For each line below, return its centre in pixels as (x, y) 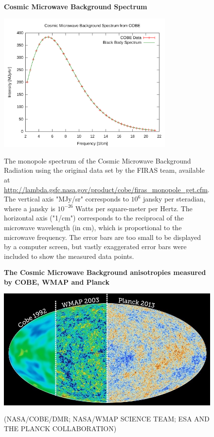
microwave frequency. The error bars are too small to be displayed (102, 237)
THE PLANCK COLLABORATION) (60, 428)
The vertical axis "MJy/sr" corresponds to (66, 199)
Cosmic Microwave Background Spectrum (76, 6)
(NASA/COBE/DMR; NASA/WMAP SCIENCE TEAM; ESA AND (107, 419)
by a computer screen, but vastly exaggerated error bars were (95, 246)
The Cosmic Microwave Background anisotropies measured (105, 272)
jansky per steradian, (174, 199)
